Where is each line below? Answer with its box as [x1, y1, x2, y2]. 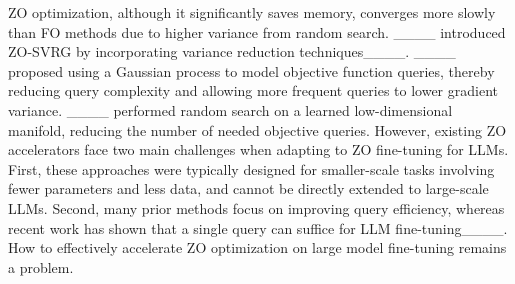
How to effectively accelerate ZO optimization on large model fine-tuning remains [8, 237, 507, 258]
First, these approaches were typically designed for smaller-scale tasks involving [8, 158, 495, 179]
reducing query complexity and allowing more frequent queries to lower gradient [8, 80, 498, 101]
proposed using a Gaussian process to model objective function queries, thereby [8, 60, 495, 81]
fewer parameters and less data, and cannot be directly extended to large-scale [8, 178, 489, 199]
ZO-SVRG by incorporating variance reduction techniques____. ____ [8, 41, 456, 62]
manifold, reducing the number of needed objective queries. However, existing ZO [8, 119, 507, 140]
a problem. [8, 256, 74, 277]
